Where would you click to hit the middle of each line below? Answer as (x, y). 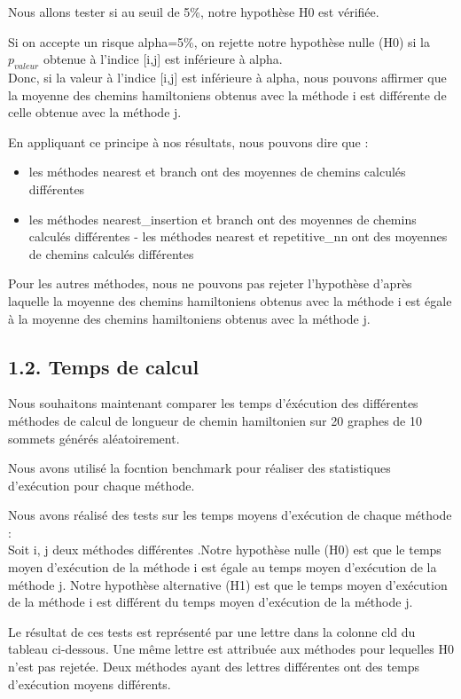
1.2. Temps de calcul (104, 366)
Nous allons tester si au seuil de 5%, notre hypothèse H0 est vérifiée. (194, 12)
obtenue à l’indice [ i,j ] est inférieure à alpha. (163, 59)
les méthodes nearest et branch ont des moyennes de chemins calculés (217, 172)
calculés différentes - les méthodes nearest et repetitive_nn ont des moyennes (238, 236)
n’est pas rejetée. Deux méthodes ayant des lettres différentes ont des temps (214, 667)
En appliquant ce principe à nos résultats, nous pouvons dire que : (188, 141)
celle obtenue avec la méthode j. (95, 112)
